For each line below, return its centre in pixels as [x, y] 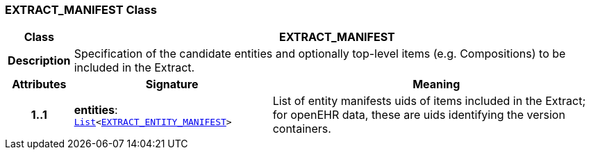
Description [39, 61]
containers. [302, 129]
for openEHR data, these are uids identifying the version [419, 115]
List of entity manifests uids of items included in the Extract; [429, 101]
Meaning [436, 84]
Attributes [39, 84]
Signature [172, 84]
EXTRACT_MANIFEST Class [81, 10]
